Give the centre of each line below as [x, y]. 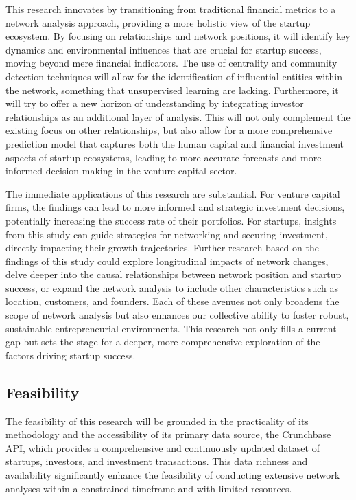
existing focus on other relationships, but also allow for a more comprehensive [169, 130]
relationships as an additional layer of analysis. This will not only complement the [178, 116]
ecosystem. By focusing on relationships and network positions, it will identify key [178, 36]
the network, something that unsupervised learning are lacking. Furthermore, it [172, 90]
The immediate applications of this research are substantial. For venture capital [173, 193]
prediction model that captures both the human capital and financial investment [175, 143]
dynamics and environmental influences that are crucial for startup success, [164, 49]
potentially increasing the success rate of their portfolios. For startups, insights [171, 220]
